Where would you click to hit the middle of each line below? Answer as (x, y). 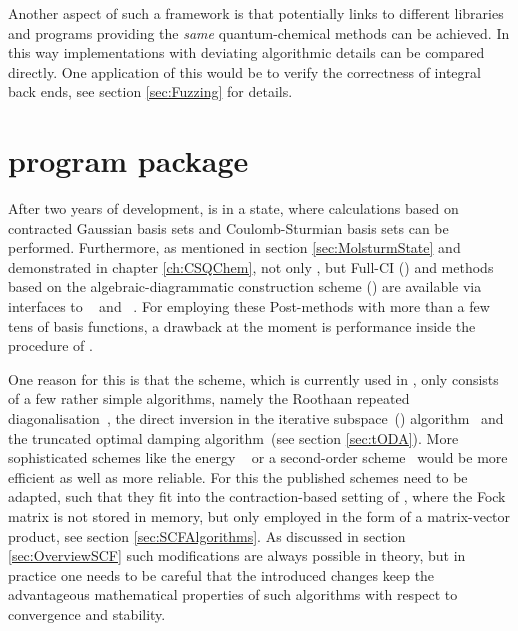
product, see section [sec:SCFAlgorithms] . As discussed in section (207, 535)
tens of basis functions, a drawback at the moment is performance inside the (242, 325)
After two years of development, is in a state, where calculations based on (233, 208)
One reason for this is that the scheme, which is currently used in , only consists (253, 378)
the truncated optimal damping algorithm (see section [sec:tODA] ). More (233, 437)
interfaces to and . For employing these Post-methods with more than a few (249, 306)
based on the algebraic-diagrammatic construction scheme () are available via (245, 286)
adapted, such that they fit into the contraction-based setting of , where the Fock (257, 496)
